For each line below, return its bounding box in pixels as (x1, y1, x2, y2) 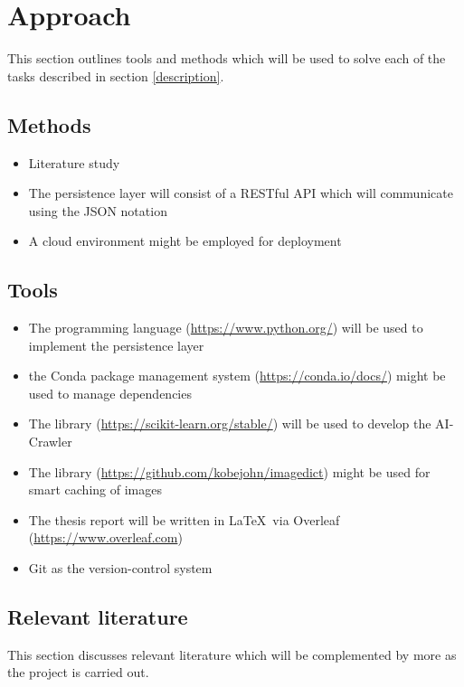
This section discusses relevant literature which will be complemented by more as (7, 645, 457, 663)
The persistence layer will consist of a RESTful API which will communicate (28, 184, 453, 202)
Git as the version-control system (28, 559, 213, 578)
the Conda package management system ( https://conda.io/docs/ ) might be (28, 366, 446, 385)
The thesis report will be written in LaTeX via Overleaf (28, 510, 340, 529)
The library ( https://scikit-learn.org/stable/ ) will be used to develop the (28, 414, 431, 433)
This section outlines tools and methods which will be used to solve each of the (7, 49, 446, 68)
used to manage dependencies (28, 383, 192, 402)
